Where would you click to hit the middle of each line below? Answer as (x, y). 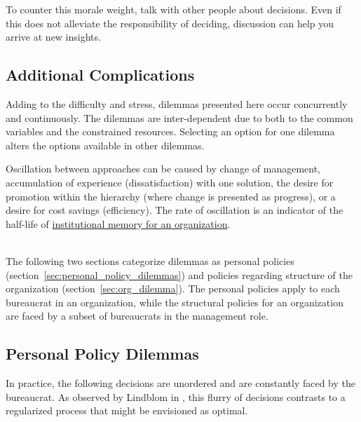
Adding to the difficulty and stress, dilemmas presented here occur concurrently (177, 103)
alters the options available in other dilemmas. (105, 145)
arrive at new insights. (53, 37)
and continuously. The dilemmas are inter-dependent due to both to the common (179, 117)
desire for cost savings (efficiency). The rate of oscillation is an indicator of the (175, 210)
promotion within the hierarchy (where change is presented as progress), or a (171, 196)
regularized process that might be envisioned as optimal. (127, 410)
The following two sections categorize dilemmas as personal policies (150, 260)
